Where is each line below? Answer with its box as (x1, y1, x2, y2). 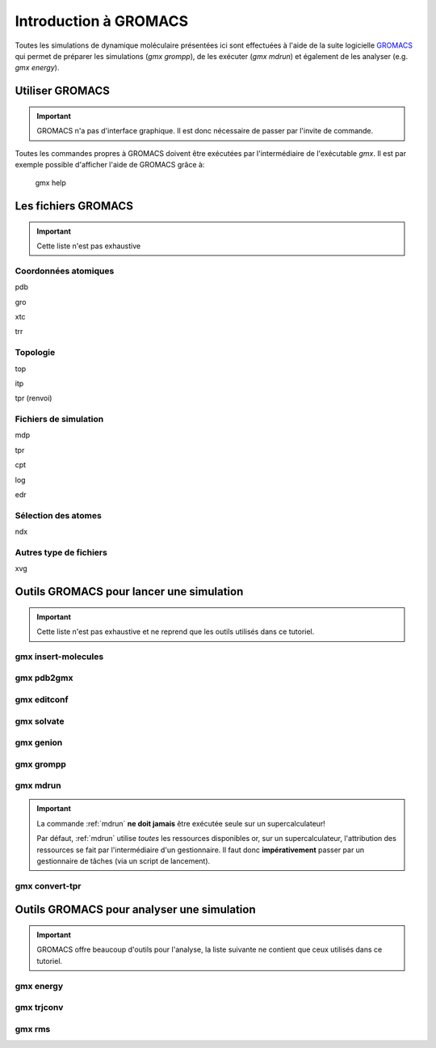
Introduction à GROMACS (15, 12, 189, 30)
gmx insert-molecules (15, 651, 104, 662)
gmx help (35, 178, 66, 188)
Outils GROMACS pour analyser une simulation (15, 902, 256, 917)
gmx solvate (15, 716, 65, 727)
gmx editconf (15, 694, 69, 705)
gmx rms (15, 1023, 51, 1034)
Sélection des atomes (15, 509, 103, 521)
